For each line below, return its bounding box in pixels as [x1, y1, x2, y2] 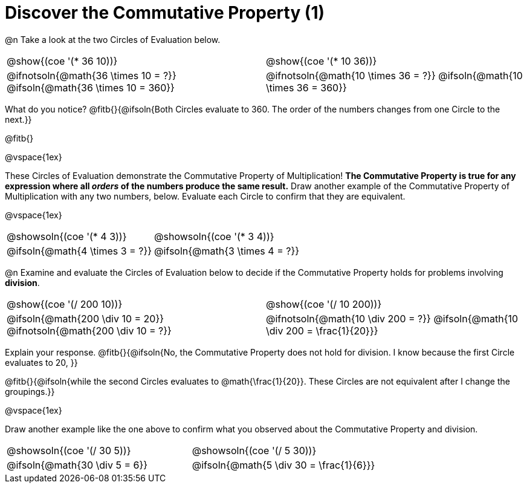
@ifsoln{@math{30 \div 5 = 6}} [7, 458, 148, 471]
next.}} [5, 114, 32, 125]
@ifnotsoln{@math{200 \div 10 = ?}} [7, 324, 172, 337]
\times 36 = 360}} [266, 81, 347, 94]
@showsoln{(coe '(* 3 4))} [154, 230, 274, 242]
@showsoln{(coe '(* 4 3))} [7, 230, 127, 242]
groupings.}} [5, 386, 55, 397]
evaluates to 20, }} [5, 357, 78, 368]
